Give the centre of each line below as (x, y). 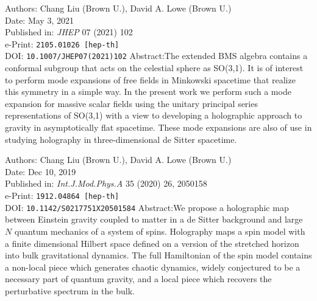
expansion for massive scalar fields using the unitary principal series (131, 103)
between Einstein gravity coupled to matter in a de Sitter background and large (154, 219)
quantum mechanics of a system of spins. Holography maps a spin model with (160, 231)
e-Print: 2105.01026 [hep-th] (62, 43)
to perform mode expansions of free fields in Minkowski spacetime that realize (150, 79)
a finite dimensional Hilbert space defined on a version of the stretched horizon (152, 243)
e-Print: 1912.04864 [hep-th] (62, 195)
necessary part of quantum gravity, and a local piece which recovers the (138, 279)
